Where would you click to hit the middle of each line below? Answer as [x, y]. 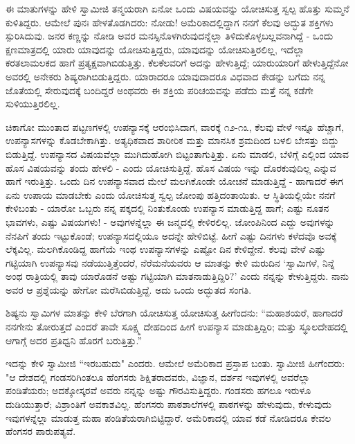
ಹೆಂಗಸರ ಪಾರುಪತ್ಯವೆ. [41, 431]
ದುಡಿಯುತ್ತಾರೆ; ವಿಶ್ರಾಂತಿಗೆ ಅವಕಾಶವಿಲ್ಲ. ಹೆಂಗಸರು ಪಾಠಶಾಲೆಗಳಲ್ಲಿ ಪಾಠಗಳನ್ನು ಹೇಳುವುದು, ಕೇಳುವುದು [169, 404]
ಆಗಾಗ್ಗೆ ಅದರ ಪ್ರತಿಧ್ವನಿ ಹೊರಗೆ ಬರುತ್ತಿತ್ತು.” [74, 340]
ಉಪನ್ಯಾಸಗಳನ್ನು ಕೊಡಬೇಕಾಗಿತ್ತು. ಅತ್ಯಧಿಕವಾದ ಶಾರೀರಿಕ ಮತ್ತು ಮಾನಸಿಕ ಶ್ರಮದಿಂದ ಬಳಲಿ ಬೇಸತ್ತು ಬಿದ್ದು [172, 140]
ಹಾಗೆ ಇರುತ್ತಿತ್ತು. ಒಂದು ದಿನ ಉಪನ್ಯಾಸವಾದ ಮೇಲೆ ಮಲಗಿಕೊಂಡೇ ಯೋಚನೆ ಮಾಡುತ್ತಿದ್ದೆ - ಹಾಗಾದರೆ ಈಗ [174, 181]
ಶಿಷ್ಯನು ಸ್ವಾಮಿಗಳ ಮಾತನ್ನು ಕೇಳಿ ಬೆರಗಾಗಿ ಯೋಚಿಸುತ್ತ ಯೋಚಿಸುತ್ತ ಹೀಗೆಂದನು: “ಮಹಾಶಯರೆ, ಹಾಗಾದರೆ [174, 313]
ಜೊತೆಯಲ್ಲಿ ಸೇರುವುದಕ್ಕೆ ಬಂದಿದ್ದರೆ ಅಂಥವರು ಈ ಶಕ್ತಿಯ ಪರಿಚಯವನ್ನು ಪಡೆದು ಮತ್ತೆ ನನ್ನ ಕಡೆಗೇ [160, 90]
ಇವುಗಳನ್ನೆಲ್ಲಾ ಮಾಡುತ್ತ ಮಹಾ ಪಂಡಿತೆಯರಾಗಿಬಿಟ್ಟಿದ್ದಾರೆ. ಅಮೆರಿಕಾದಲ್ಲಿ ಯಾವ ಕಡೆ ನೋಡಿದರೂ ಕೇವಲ [169, 417]
